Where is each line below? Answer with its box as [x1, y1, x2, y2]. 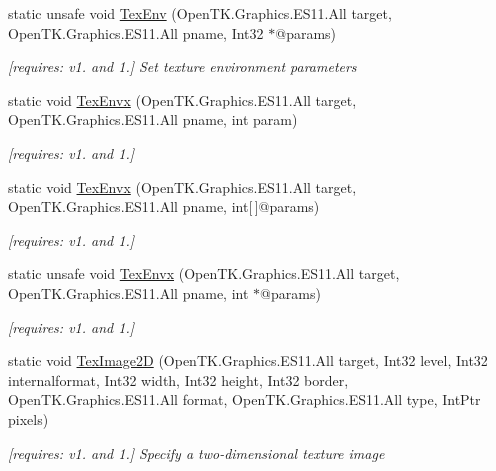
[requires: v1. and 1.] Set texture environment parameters [8, 56, 357, 77]
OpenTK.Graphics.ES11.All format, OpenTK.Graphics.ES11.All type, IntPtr [8, 389, 481, 410]
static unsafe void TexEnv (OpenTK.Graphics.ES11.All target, [8, 3, 392, 23]
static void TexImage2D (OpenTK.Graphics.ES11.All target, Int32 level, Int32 [8, 350, 488, 371]
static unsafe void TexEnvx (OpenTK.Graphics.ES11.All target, [8, 263, 400, 284]
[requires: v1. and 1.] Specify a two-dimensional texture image [8, 442, 385, 463]
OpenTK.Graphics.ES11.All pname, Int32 [8, 22, 264, 43]
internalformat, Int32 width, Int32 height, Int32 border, [8, 369, 349, 390]
